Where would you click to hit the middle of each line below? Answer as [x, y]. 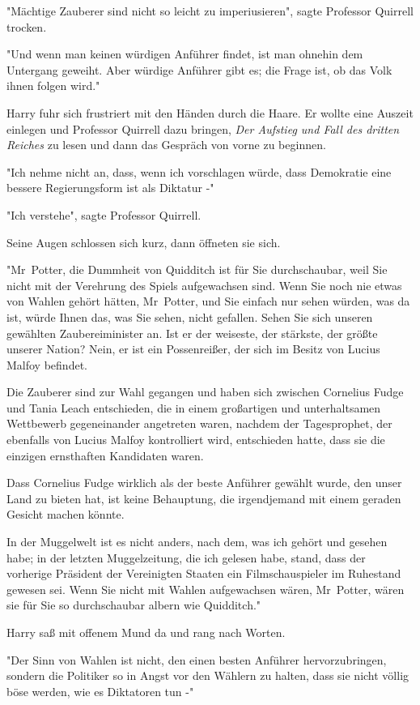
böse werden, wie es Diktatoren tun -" [100, 691]
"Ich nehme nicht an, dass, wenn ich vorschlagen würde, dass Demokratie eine [199, 171]
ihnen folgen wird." [53, 85]
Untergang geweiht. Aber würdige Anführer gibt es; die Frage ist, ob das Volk [199, 69]
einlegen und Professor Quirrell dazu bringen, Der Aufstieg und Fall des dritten [203, 128]
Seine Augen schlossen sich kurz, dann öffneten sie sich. [144, 242]
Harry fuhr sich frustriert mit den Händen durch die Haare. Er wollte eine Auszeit [210, 112]
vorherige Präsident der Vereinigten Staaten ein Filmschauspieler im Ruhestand [204, 573]
